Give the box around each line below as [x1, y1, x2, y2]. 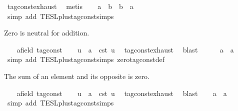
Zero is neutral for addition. [4, 27, 89, 38]
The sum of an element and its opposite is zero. [4, 70, 149, 81]
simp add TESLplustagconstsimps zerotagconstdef [7, 54, 164, 64]
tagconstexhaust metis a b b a [7, 1, 133, 11]
